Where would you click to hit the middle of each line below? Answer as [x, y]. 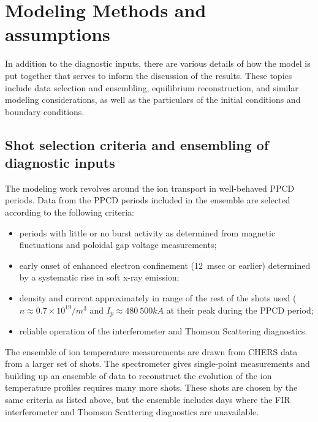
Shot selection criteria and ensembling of [137, 144]
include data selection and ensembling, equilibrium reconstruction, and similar [152, 87]
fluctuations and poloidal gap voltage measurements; [118, 245]
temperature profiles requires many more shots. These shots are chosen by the [151, 387]
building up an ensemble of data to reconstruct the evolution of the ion [138, 375]
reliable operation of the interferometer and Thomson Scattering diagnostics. [163, 331]
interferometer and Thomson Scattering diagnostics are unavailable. [132, 411]
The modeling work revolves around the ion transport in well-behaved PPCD [150, 188]
